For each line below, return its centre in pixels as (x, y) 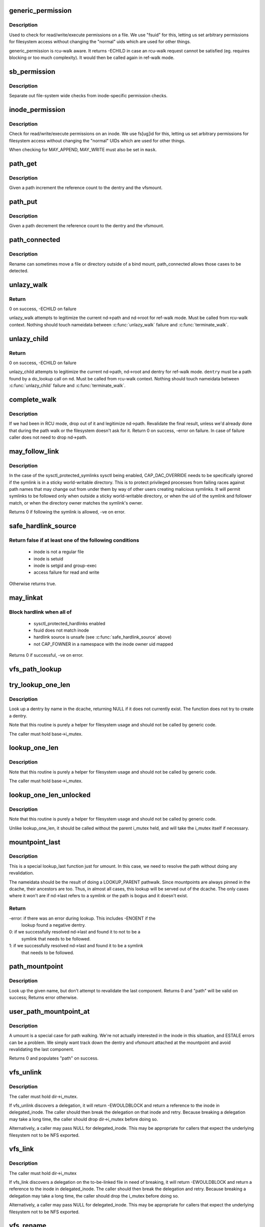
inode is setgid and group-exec (65, 565)
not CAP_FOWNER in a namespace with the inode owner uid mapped (104, 644)
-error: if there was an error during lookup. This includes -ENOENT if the (82, 918)
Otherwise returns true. (33, 584)
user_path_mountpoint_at (50, 1011)
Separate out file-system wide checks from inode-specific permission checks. (88, 96)
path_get (23, 164)
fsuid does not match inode (61, 630)
